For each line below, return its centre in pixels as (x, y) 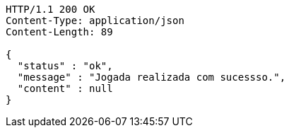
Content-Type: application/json (95, 21)
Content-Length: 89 (59, 32)
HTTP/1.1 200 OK (51, 9)
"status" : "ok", (65, 66)
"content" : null (65, 88)
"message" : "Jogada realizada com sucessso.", (152, 77)
